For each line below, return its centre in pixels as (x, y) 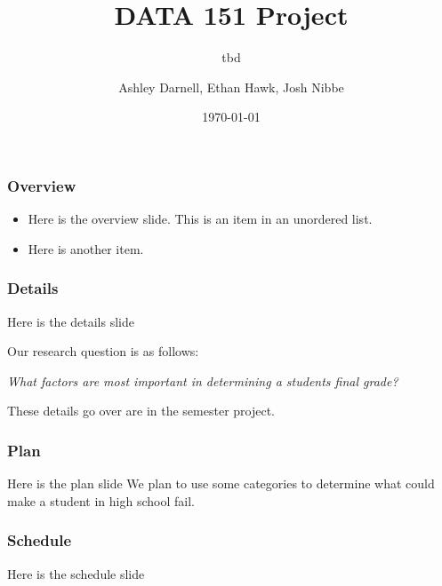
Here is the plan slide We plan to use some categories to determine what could (221, 483)
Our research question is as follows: (103, 351)
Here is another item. (86, 248)
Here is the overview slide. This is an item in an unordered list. (200, 219)
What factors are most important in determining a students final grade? (203, 380)
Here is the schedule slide (76, 573)
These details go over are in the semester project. (141, 411)
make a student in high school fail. (101, 500)
